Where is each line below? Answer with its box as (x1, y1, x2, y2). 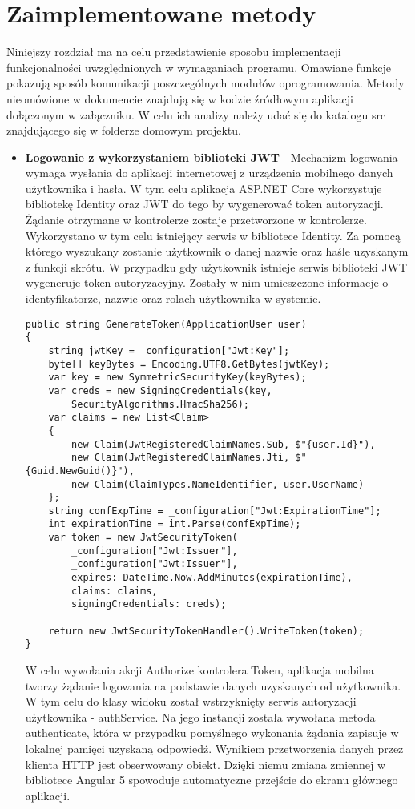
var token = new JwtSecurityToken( (48, 532, 238, 544)
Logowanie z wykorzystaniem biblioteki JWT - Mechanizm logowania (25, 148, 398, 165)
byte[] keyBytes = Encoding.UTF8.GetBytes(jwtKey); (48, 358, 330, 370)
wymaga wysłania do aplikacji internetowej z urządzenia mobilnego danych (25, 164, 393, 181)
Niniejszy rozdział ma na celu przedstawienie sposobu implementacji (6, 43, 341, 60)
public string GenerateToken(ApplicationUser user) (25, 318, 307, 330)
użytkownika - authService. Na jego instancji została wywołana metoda (25, 708, 376, 725)
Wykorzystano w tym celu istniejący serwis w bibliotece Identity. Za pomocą (25, 227, 401, 244)
